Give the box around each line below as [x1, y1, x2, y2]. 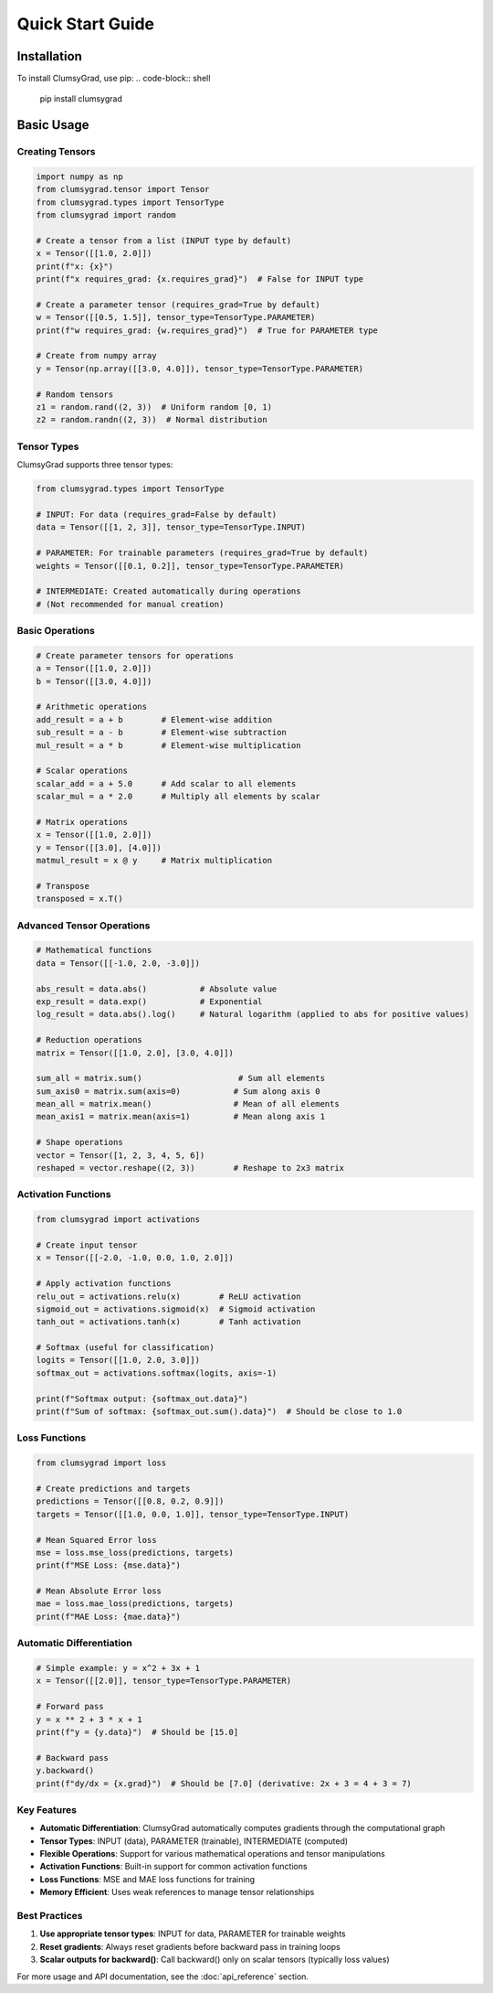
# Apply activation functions [36, 1279, 172, 1289]
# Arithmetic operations [36, 702, 148, 713]
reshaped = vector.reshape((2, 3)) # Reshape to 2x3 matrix [36, 1163, 345, 1173]
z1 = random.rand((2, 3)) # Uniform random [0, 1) [36, 402, 273, 413]
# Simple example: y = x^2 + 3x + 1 [36, 1663, 201, 1673]
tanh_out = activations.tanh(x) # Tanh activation [36, 1317, 301, 1327]
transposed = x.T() [36, 894, 123, 905]
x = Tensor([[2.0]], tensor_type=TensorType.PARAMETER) [36, 1676, 292, 1687]
